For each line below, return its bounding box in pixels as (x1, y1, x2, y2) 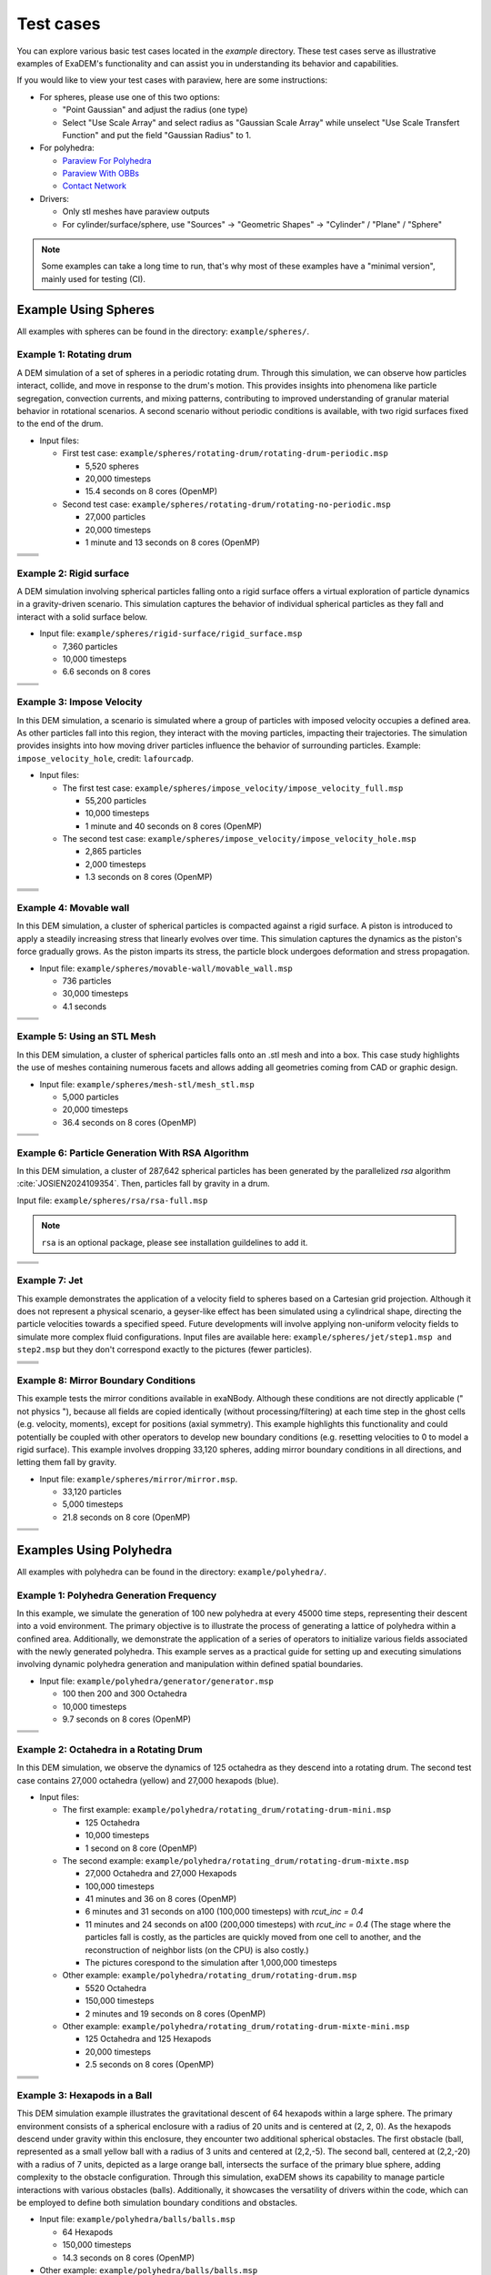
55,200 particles (85, 794, 147, 805)
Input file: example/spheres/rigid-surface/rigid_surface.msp (39, 628, 303, 639)
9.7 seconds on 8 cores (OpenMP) (62, 1714, 191, 1724)
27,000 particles (85, 511, 145, 522)
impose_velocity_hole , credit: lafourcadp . (16, 753, 195, 763)
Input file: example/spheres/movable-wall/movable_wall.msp (39, 963, 293, 974)
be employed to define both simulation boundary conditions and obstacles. (16, 2198, 298, 2209)
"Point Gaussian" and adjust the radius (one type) (62, 105, 248, 116)
